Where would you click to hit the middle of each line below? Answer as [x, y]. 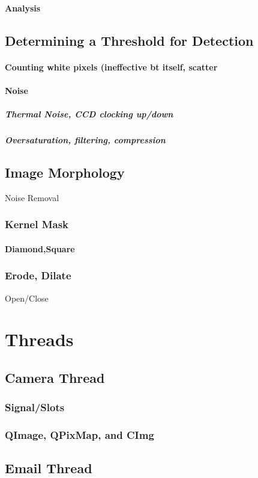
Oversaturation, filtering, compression [85, 139]
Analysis [23, 8]
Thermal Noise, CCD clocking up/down [89, 113]
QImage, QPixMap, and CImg [79, 435]
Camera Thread [55, 377]
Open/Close [27, 298]
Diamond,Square [40, 248]
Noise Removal [32, 197]
